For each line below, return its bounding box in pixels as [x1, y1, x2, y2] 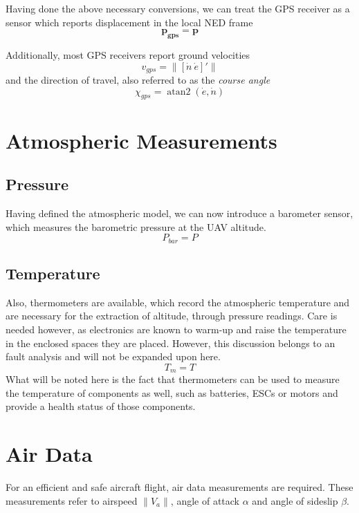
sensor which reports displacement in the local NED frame [6, 15, 253, 29]
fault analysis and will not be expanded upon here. [6, 349, 221, 364]
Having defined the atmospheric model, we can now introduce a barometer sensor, [6, 206, 353, 220]
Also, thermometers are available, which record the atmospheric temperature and [6, 295, 350, 309]
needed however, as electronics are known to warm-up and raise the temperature [6, 322, 347, 337]
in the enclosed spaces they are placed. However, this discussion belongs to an [6, 335, 335, 350]
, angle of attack [170, 493, 239, 507]
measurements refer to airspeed [6, 493, 138, 507]
